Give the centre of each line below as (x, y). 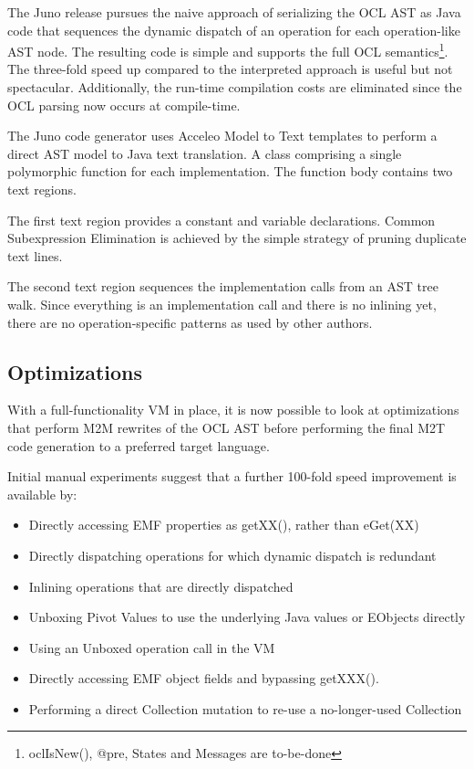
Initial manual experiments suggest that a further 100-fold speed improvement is (232, 476)
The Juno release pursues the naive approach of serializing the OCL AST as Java (234, 12)
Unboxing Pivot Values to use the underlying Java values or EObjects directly (247, 617)
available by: (42, 494)
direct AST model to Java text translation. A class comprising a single (205, 153)
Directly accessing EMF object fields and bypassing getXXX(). (204, 678)
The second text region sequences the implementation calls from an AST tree (223, 286)
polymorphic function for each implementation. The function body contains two (230, 171)
